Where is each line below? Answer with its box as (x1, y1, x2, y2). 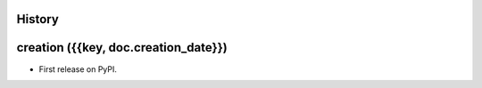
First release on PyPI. (38, 63, 118, 75)
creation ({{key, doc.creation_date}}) (16, 40, 228, 55)
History (16, 12, 60, 27)
